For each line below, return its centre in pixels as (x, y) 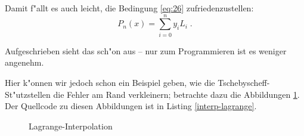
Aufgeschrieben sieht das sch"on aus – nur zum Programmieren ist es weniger (146, 50)
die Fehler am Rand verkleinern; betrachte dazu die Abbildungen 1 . (176, 94)
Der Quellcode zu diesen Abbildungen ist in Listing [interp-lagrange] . (131, 106)
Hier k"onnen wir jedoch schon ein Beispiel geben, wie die (110, 82)
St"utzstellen (28, 94)
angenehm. (24, 62)
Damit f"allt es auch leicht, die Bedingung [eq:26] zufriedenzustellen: (129, 8)
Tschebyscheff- (244, 82)
